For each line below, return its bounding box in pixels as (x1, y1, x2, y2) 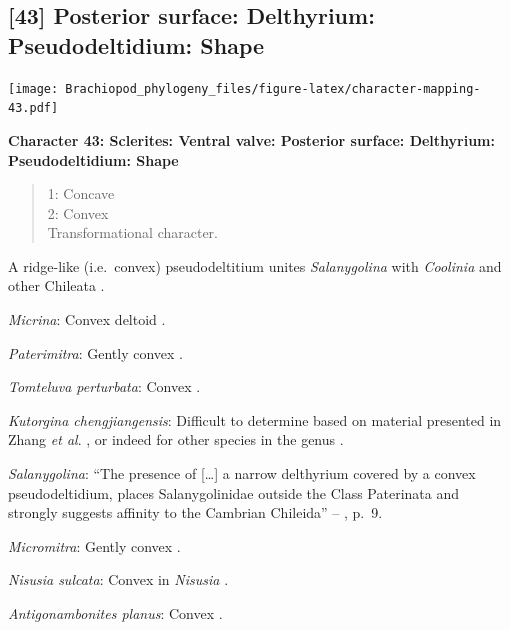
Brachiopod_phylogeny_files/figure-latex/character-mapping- (65, 81, 481, 96)
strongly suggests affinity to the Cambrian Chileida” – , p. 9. (8, 502, 383, 523)
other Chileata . (8, 275, 105, 296)
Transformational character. (47, 222, 218, 243)
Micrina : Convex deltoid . (8, 309, 166, 330)
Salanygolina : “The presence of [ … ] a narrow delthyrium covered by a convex (8, 463, 476, 484)
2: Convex (47, 202, 109, 223)
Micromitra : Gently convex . (8, 535, 181, 556)
